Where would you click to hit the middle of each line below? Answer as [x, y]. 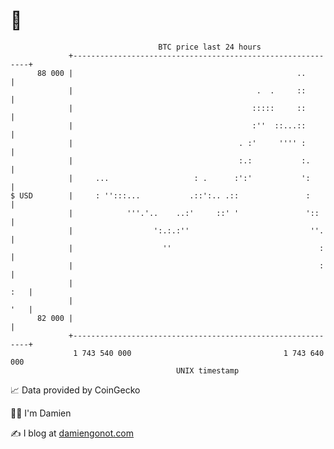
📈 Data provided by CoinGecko [75, 390]
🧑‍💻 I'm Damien [41, 413]
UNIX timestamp [207, 370]
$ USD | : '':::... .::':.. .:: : [160, 195]
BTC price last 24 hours [210, 47]
